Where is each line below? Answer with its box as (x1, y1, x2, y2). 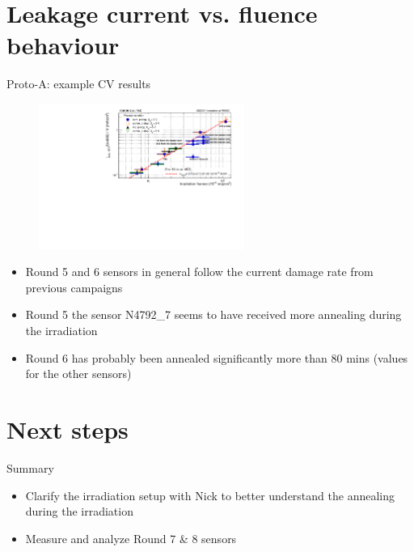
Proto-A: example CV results (6, 75, 151, 92)
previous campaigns (25, 278, 123, 295)
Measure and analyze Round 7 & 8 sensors (25, 529, 237, 546)
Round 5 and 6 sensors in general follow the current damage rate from (25, 263, 374, 280)
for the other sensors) (25, 365, 132, 382)
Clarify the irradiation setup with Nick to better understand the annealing (25, 486, 395, 503)
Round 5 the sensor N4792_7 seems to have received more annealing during (25, 306, 402, 323)
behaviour (6, 28, 120, 62)
